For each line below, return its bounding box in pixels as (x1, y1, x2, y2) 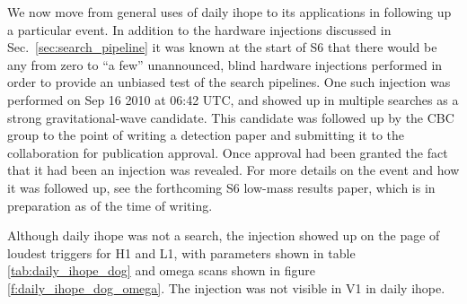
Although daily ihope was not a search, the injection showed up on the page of (7, 226, 440, 245)
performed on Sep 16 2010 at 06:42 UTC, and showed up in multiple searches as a (7, 90, 459, 109)
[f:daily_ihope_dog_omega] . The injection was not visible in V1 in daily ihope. (7, 278, 445, 297)
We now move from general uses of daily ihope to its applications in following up (7, 3, 452, 21)
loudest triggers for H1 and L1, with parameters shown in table (7, 243, 356, 262)
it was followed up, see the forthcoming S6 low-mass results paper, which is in (7, 178, 436, 196)
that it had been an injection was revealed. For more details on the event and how (7, 161, 460, 179)
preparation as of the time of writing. (7, 195, 213, 214)
